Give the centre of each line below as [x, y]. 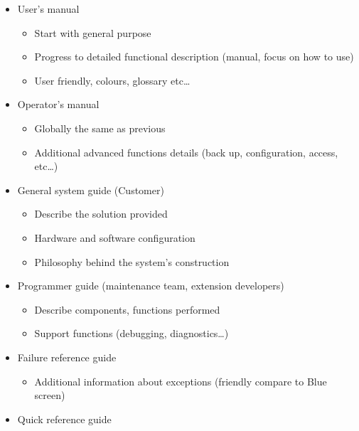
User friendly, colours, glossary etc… [112, 80]
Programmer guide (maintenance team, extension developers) [151, 286]
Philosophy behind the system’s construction [132, 261]
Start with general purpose [93, 32]
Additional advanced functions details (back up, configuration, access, [186, 152]
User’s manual [48, 9]
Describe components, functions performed [127, 309]
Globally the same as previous [100, 128]
